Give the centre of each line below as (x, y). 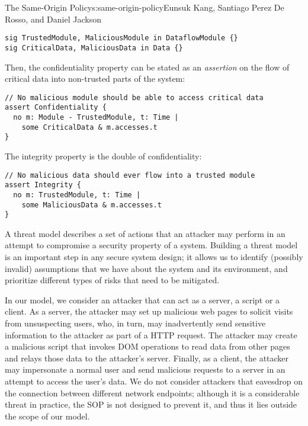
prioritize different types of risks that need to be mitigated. (112, 280)
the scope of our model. (47, 416)
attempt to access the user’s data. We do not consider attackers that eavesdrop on (154, 381)
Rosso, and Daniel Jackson (53, 19)
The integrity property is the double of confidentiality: (103, 156)
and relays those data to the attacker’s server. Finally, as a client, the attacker (147, 358)
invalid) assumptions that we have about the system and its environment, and (146, 268)
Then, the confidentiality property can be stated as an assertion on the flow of (147, 67)
